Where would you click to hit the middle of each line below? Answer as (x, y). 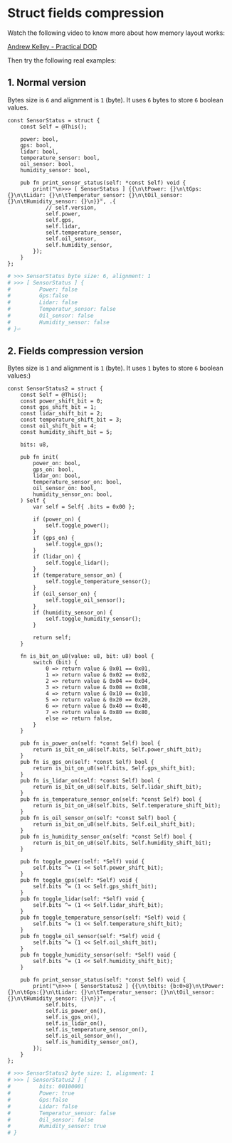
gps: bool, (36, 145)
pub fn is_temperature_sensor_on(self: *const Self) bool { (111, 799)
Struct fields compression (86, 13)
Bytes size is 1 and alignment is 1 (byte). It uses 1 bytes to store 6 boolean (116, 368)
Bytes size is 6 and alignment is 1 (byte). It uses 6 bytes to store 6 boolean (116, 100)
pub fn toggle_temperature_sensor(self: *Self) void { (103, 918)
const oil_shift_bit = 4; (59, 426)
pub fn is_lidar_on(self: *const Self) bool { (90, 781)
